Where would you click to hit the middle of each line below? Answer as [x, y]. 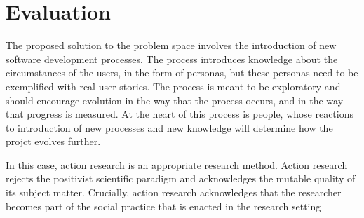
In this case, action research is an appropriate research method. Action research [177, 164]
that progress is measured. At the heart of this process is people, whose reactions [180, 114]
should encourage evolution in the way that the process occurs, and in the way [175, 100]
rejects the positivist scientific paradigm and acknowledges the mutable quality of [181, 178]
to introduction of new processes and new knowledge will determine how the [169, 127]
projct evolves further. [53, 141]
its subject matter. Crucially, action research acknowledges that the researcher [174, 192]
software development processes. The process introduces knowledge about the [172, 59]
